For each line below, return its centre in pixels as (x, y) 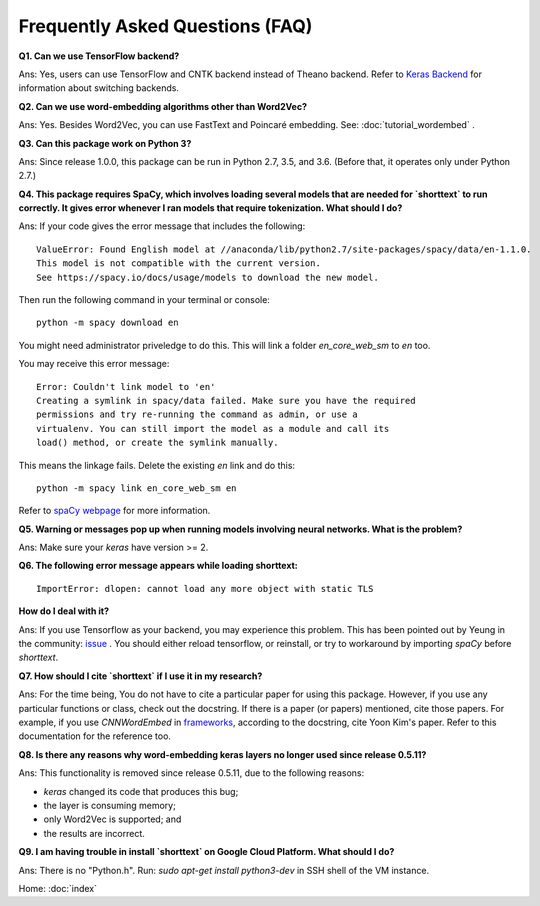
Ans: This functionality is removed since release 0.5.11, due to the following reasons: (191, 773)
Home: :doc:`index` (57, 888)
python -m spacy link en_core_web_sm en (136, 488)
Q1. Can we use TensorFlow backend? (99, 56)
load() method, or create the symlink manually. (157, 443)
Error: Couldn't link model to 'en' (126, 386)
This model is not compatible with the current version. (179, 263)
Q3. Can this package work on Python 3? (105, 143)
